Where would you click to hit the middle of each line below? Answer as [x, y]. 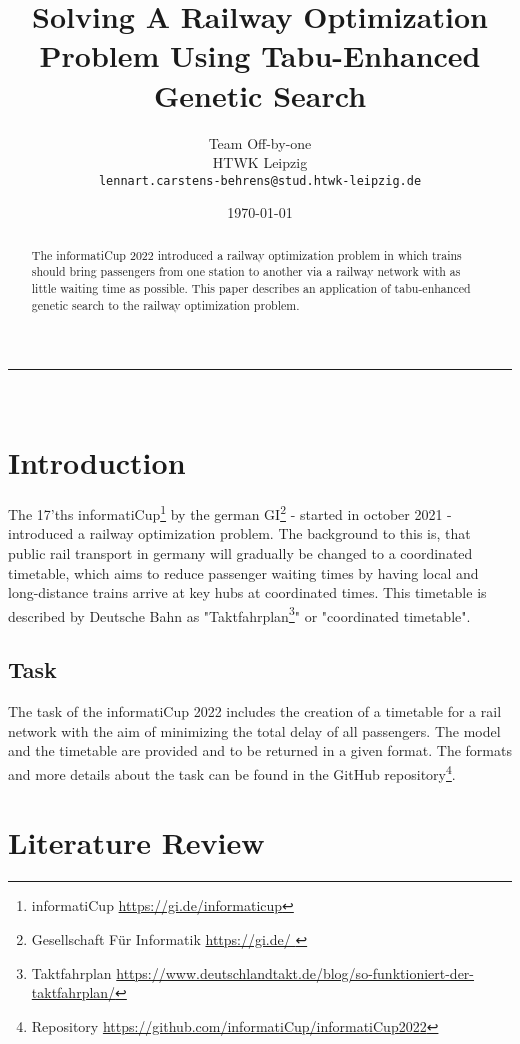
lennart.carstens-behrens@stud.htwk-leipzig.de [260, 180]
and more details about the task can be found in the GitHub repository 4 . [232, 772]
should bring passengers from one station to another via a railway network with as [246, 271]
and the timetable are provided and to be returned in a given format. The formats [260, 750]
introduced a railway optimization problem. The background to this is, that [239, 533]
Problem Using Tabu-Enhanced [260, 55]
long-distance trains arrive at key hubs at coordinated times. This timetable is [247, 592]
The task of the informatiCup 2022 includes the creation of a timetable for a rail [255, 711]
